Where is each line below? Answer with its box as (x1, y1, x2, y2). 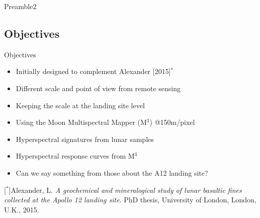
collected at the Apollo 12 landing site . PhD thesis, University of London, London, (4, 194, 256, 205)
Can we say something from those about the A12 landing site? (16, 167, 208, 178)
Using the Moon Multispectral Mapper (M (16, 117, 147, 127)
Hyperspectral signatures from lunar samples (16, 133, 154, 144)
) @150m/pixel (149, 117, 195, 127)
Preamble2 (4, 1, 37, 11)
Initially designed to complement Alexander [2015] (16, 66, 171, 77)
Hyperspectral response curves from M (16, 151, 135, 161)
